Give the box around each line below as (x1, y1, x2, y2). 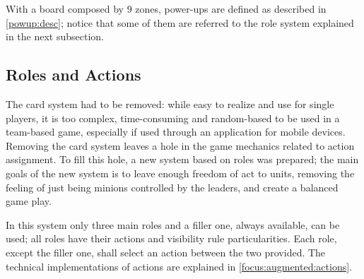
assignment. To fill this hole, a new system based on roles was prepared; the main (6, 152, 359, 167)
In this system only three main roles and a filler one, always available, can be (6, 217, 340, 232)
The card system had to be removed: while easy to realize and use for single (6, 96, 334, 111)
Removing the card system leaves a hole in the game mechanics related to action (6, 138, 355, 153)
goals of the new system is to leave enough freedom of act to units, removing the (6, 165, 355, 180)
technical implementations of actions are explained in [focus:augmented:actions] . (6, 259, 352, 273)
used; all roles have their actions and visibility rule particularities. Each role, (6, 231, 337, 246)
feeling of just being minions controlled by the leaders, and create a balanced (6, 179, 339, 194)
